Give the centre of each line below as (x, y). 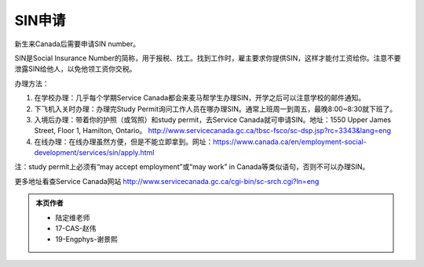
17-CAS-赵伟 (76, 229)
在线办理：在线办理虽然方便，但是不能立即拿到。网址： (124, 142)
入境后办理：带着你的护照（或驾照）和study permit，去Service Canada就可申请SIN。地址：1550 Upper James (213, 119)
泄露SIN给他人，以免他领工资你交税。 (75, 69)
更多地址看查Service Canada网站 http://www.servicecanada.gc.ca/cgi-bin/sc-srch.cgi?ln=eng (167, 181)
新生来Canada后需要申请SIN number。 (77, 44)
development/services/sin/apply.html (94, 153)
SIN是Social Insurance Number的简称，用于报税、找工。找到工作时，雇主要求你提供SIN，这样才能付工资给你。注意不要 (208, 58)
